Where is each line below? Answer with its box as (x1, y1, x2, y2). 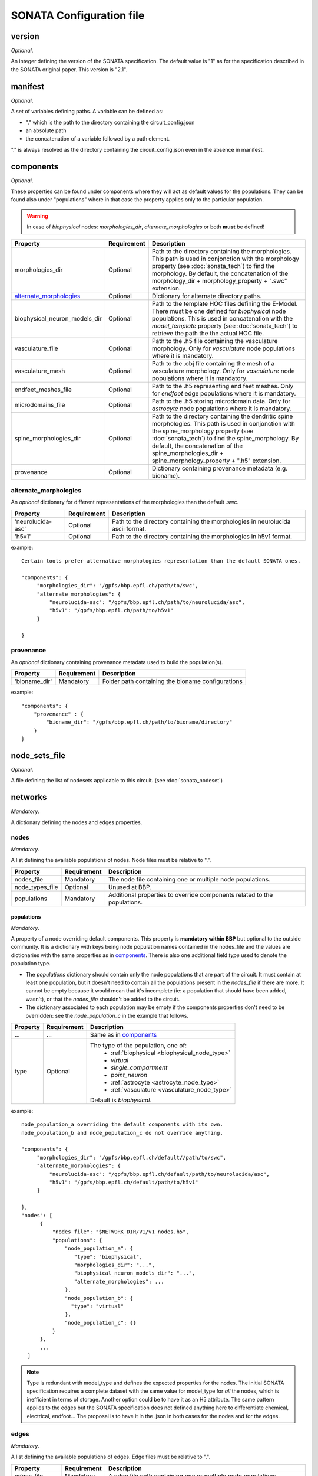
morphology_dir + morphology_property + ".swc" (152, 276, 287, 285)
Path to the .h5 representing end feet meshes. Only (152, 381, 294, 390)
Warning (26, 213, 48, 220)
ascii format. (112, 524, 147, 533)
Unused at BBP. (108, 883, 152, 891)
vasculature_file (14, 344, 58, 352)
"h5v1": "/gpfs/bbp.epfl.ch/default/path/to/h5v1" (49, 1179, 198, 1186)
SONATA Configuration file (11, 9, 145, 22)
